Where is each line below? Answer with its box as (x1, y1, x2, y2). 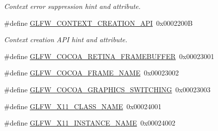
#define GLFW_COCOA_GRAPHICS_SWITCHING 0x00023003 (4, 84, 211, 94)
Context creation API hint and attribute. (4, 34, 128, 45)
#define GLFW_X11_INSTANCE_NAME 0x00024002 (4, 118, 176, 128)
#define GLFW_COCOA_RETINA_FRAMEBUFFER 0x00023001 (4, 51, 215, 61)
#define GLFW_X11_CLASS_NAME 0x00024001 (4, 101, 162, 111)
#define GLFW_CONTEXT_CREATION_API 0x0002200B (4, 17, 193, 28)
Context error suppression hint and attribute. (4, 1, 141, 11)
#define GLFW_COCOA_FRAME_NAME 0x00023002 (4, 67, 179, 78)
